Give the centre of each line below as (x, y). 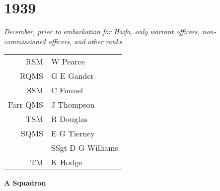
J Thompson (73, 105)
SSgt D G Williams (85, 148)
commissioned (25, 41)
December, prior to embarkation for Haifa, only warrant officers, (102, 32)
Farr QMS (26, 105)
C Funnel (67, 90)
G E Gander (73, 76)
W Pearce (68, 62)
